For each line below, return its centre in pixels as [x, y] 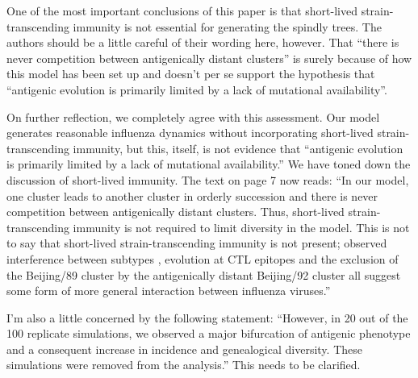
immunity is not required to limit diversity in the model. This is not [241, 227]
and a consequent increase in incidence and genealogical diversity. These [184, 349]
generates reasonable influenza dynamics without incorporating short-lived [190, 133]
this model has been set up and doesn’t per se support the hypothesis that [191, 74]
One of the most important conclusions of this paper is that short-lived [182, 10]
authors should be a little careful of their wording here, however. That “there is [203, 42]
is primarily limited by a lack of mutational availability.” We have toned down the [209, 164]
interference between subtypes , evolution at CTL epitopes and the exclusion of [203, 258]
